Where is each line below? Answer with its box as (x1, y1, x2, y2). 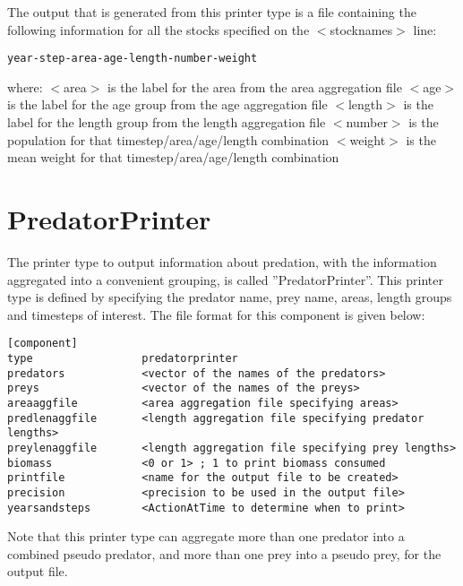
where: (7, 77, 43, 96)
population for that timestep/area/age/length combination (7, 130, 330, 149)
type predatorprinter (7, 351, 238, 365)
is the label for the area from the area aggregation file (107, 77, 402, 96)
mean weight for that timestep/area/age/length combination (7, 148, 339, 167)
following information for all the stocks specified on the (7, 20, 310, 39)
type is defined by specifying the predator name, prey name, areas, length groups (7, 288, 452, 306)
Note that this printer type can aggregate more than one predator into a (7, 527, 405, 546)
